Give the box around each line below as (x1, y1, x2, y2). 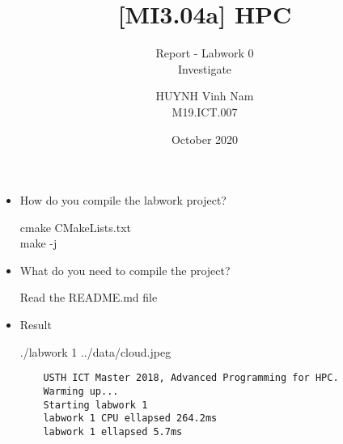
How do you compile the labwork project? (19, 192, 227, 209)
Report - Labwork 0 (155, 44, 254, 61)
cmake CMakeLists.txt (19, 218, 132, 235)
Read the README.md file (19, 289, 158, 306)
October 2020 (171, 130, 239, 147)
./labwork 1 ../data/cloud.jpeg (19, 343, 171, 360)
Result (19, 316, 52, 333)
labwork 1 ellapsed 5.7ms (43, 425, 183, 438)
